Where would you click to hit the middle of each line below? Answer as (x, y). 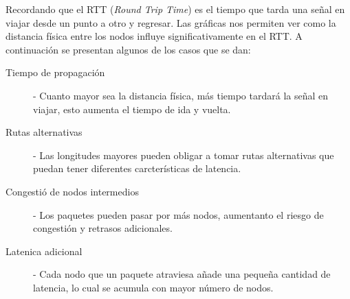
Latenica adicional (44, 251)
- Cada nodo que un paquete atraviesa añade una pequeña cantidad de (182, 274)
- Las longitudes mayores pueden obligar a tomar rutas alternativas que (184, 155)
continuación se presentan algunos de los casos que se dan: (128, 49)
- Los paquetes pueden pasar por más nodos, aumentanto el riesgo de (178, 214)
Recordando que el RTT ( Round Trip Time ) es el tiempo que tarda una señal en (175, 9)
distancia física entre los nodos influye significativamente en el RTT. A (154, 36)
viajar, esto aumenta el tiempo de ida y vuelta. (132, 109)
